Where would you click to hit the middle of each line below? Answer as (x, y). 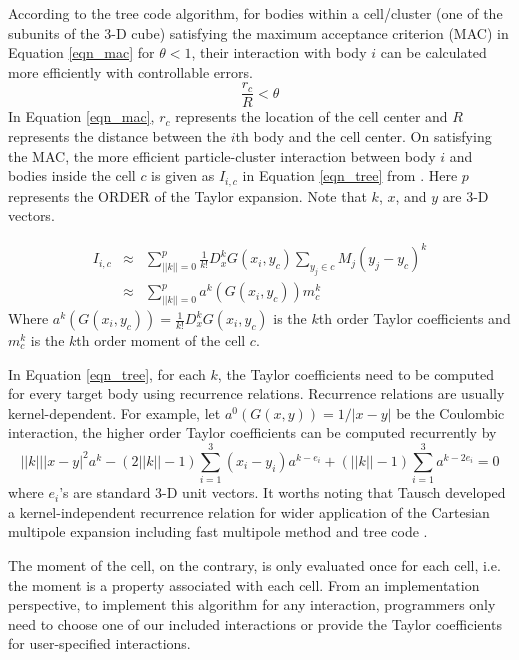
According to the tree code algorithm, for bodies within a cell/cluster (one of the (255, 13)
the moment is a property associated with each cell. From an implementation (244, 584)
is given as (183, 175)
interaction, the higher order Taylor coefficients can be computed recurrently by (252, 432)
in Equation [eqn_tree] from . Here (350, 175)
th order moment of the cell (161, 340)
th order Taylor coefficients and (414, 318)
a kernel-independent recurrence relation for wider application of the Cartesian (249, 511)
